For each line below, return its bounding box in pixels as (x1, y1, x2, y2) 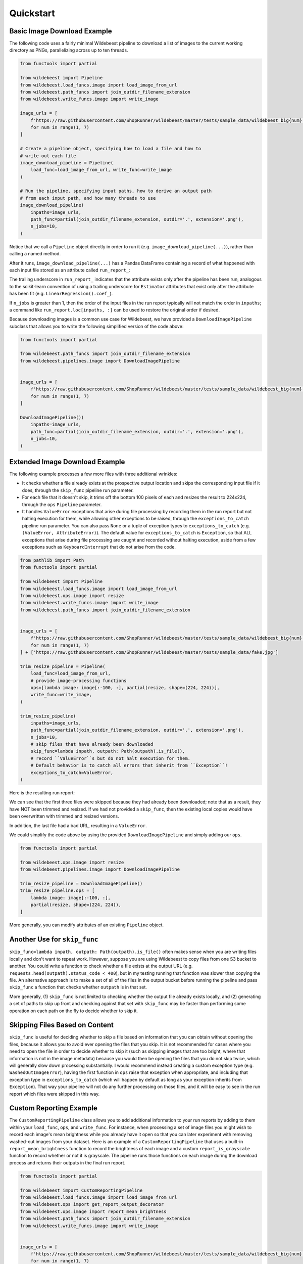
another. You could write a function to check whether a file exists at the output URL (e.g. (9, 963, 193, 969)
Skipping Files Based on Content (9, 1021, 114, 1029)
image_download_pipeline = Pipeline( (20, 160, 114, 165)
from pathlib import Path (20, 557, 84, 563)
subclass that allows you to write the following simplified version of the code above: (9, 323, 184, 329)
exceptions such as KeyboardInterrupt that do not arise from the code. (22, 544, 176, 550)
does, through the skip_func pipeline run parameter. (22, 487, 134, 493)
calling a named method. (9, 251, 61, 257)
